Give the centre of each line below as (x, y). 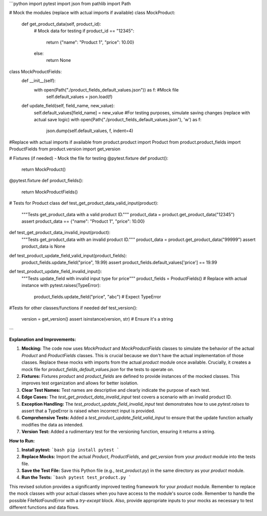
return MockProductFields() (50, 192)
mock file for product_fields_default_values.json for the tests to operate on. (98, 369)
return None (59, 60)
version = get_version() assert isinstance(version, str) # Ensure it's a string (97, 319)
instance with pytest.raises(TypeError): (61, 285)
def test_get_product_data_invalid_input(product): (60, 233)
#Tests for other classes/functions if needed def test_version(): (73, 308)
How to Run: (22, 441)
